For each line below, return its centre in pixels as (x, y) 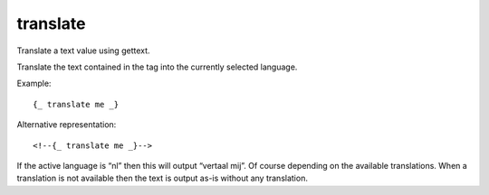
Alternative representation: (67, 125)
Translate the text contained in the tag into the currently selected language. (157, 67)
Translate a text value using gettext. (83, 51)
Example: (34, 84)
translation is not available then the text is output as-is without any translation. (162, 178)
